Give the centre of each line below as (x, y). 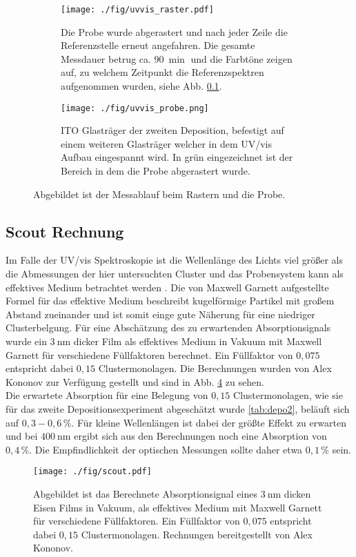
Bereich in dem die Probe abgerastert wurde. (156, 171)
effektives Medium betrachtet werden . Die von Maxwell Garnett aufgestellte (167, 287)
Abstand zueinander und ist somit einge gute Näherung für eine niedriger (160, 314)
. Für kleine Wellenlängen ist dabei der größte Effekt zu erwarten (209, 422)
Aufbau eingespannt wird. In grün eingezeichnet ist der (177, 157)
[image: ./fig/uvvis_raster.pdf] (137, 10)
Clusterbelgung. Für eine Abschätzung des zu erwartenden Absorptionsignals (168, 328)
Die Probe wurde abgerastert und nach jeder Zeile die (174, 31)
